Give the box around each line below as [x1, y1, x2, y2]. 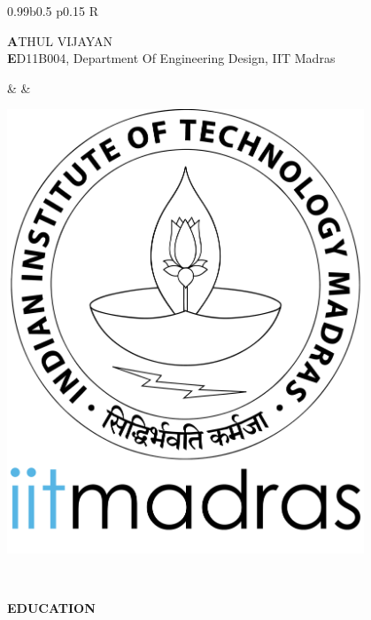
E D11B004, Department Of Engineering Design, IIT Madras [7, 49, 336, 67]
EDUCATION [7, 599, 96, 616]
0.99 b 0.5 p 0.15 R [7, 2, 98, 20]
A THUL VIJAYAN [7, 31, 113, 50]
